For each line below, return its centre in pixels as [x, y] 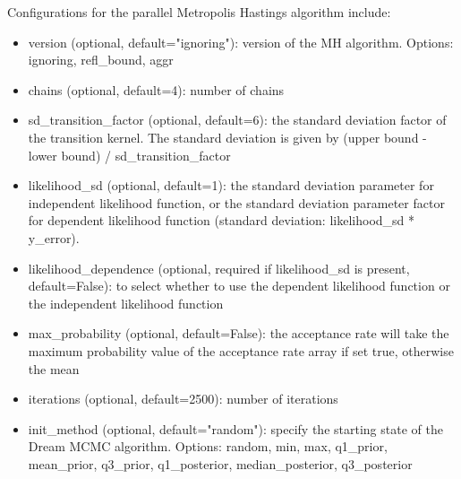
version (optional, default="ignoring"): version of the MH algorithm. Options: [241, 42]
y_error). [54, 237]
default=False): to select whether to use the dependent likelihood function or [239, 286]
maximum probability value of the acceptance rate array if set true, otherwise [241, 350]
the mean [54, 368]
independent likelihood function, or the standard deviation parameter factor [236, 202]
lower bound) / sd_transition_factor [129, 155]
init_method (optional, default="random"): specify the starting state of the [235, 428]
